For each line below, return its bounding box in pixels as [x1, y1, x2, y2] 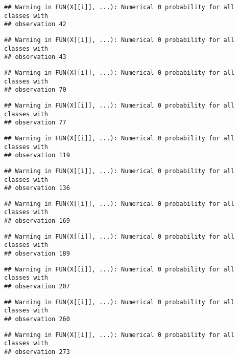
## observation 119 [4, 152, 70, 159]
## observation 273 [4, 348, 70, 355]
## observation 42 [4, 20, 66, 28]
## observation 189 [4, 250, 70, 258]
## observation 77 [4, 119, 66, 127]
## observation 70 [4, 86, 66, 94]
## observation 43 [4, 53, 66, 61]
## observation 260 [4, 315, 70, 323]
